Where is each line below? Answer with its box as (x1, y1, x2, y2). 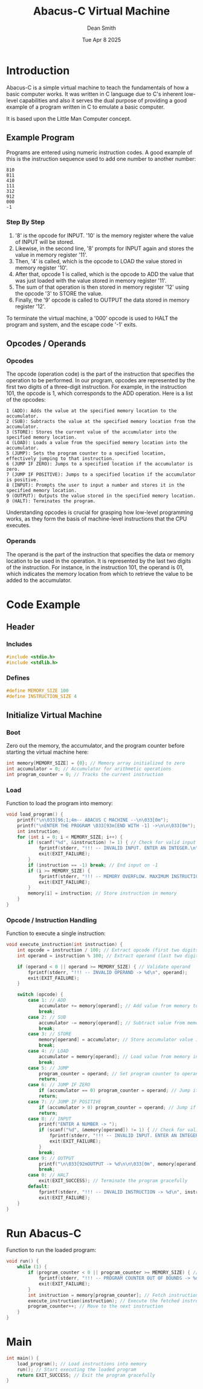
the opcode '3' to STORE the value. (14, 289, 103, 297)
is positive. (6, 477, 39, 483)
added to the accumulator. (6, 576, 72, 584)
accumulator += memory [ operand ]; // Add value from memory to (38, 1003, 199, 1009)
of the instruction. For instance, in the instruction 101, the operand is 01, (6, 563, 184, 571)
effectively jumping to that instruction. (6, 456, 115, 462)
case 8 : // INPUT (28, 1115, 71, 1122)
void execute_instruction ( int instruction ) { (6, 942, 123, 948)
